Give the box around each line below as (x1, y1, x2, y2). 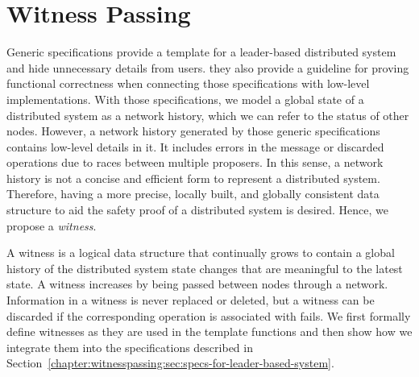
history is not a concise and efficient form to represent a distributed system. (6, 169, 380, 186)
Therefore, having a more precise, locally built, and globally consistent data (6, 185, 380, 202)
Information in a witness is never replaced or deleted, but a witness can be (6, 292, 375, 309)
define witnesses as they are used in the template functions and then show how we (6, 323, 413, 340)
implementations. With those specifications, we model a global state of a (6, 90, 364, 107)
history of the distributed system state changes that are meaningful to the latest (6, 259, 403, 276)
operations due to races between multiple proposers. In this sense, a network (6, 154, 384, 171)
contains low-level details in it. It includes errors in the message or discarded (6, 138, 384, 155)
